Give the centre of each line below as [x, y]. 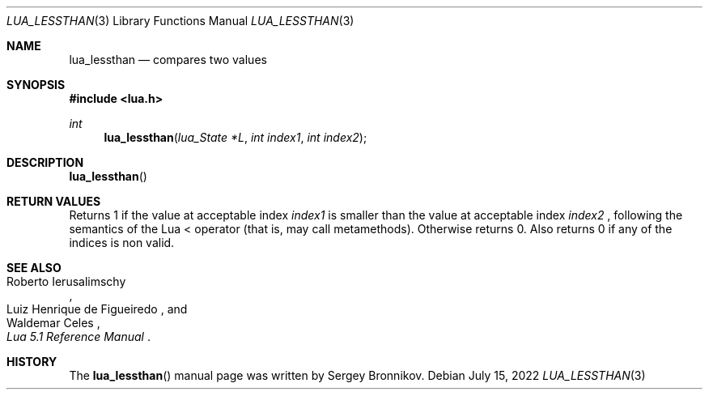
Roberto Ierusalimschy [66, 281]
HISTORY [32, 362]
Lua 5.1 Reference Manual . [79, 336]
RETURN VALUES [54, 201]
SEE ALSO [34, 268]
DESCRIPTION [45, 162]
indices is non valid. [122, 243]
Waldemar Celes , [53, 323]
